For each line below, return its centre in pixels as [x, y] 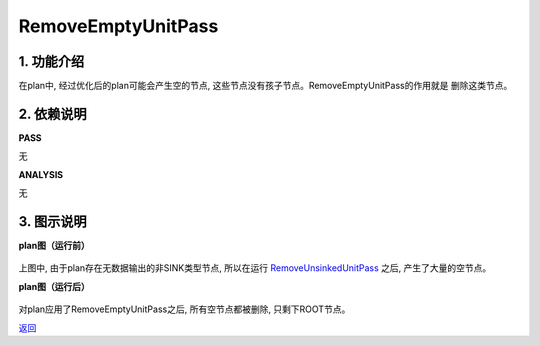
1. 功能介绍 [51, 61]
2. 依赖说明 [52, 113]
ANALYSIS [41, 174]
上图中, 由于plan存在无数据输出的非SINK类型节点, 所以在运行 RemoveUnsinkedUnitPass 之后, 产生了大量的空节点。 [255, 268]
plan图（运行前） [54, 246]
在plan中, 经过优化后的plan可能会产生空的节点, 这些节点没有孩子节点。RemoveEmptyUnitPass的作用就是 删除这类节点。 [265, 86]
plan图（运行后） [54, 286]
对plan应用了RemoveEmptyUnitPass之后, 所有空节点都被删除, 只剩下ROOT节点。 [184, 309]
